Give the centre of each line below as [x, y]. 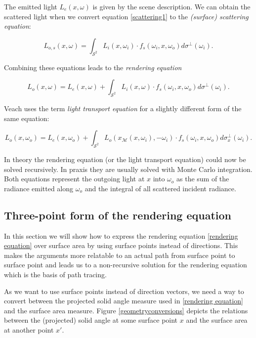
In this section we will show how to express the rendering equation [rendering [121, 235]
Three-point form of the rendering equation [118, 215]
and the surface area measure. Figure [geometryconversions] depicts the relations [126, 310]
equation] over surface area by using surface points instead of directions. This [121, 245]
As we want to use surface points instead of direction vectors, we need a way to [124, 291]
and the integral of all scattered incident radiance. [160, 188]
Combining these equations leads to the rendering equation [93, 67]
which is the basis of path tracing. [55, 274]
